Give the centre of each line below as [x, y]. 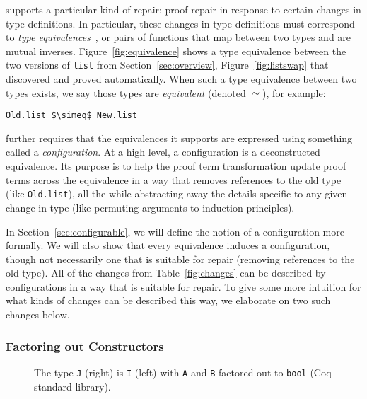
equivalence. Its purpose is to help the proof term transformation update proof [176, 166]
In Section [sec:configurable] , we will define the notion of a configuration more [175, 231]
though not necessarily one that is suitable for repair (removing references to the [180, 259]
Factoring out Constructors [85, 346]
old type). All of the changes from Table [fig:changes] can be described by [166, 273]
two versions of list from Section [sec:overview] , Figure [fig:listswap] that [167, 65]
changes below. [38, 314]
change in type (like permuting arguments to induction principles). [150, 207]
